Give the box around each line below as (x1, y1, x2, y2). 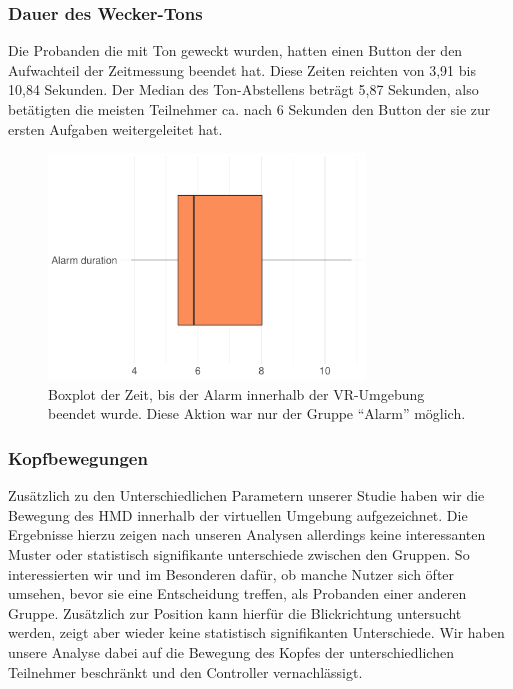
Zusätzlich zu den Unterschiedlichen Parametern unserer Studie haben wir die (8, 485, 485, 506)
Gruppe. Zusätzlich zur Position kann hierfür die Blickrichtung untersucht (8, 602, 462, 623)
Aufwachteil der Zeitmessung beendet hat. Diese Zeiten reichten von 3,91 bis (8, 59, 476, 80)
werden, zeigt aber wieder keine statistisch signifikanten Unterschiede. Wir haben (8, 622, 505, 643)
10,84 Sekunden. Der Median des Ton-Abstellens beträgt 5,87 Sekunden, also (8, 79, 479, 100)
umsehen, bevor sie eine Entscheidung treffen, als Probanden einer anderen (8, 583, 467, 604)
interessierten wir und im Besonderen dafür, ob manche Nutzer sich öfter (8, 563, 455, 584)
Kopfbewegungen (8, 445, 148, 470)
